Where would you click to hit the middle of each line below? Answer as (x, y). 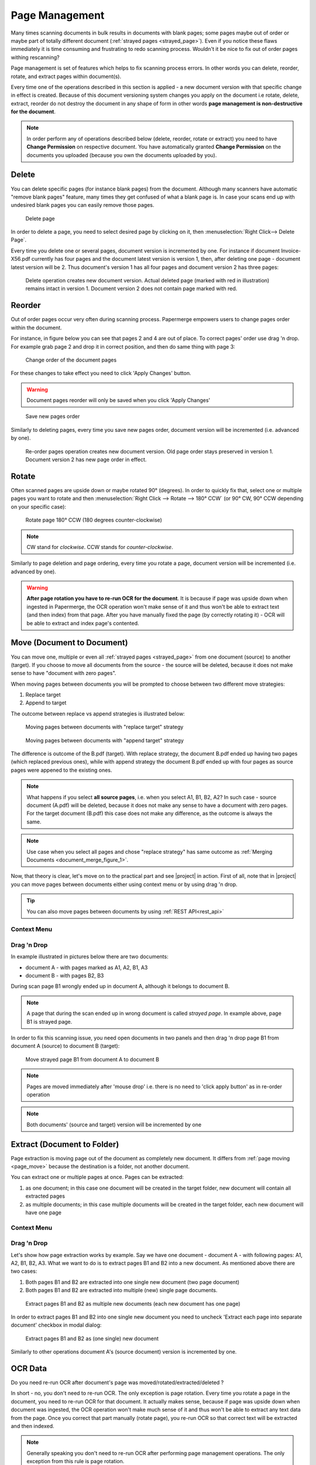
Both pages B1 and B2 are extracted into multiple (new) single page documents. (121, 1290)
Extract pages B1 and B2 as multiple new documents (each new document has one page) (133, 1303)
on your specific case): (39, 506)
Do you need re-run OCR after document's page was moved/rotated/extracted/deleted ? (117, 1382)
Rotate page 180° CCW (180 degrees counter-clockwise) (94, 520)
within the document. (36, 328)
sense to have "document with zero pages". (63, 673)
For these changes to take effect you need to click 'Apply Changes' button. (101, 373)
